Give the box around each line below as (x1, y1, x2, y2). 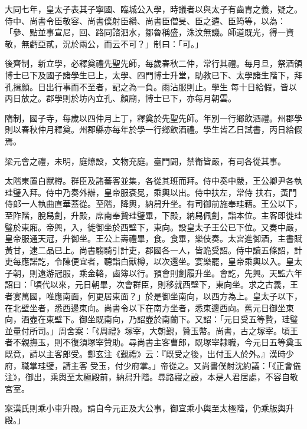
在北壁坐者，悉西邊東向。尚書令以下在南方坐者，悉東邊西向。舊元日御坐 (5, 301, 286, 313)
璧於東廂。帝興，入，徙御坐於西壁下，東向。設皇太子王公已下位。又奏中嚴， (5, 220, 302, 233)
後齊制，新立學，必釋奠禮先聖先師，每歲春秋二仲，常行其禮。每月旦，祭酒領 (5, 57, 302, 70)
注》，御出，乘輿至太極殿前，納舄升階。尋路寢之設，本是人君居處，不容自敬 (5, 371, 298, 383)
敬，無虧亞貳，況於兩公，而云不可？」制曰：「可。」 (5, 37, 203, 49)
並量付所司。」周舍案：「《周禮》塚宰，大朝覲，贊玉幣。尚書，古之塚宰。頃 (5, 324, 290, 336)
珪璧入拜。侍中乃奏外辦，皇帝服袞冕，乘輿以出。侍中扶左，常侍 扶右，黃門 (5, 186, 297, 198)
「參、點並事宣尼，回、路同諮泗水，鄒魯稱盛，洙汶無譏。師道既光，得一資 (5, 26, 294, 38)
